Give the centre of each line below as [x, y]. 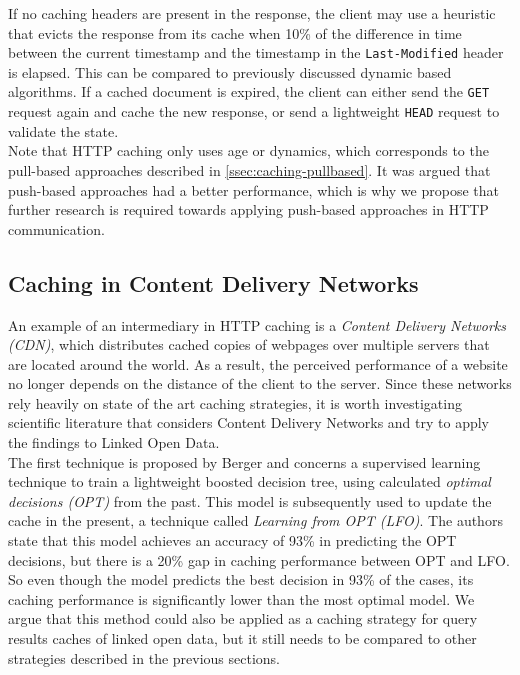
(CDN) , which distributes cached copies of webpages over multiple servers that [249, 344]
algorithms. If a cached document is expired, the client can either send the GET [249, 91]
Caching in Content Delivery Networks [213, 282]
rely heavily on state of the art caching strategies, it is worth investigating [235, 402]
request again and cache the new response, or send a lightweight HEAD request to [254, 111]
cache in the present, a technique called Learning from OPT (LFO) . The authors [255, 520]
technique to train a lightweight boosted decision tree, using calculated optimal [249, 481]
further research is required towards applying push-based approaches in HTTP [248, 209]
